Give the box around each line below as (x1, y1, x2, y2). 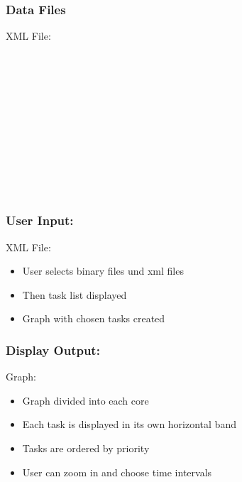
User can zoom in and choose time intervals (22, 464, 212, 479)
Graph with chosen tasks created (22, 311, 165, 326)
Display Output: (6, 341, 100, 358)
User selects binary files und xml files (22, 263, 184, 278)
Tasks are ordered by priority (22, 440, 150, 455)
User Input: (6, 212, 74, 229)
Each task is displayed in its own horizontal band (22, 417, 236, 432)
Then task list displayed (22, 287, 127, 302)
